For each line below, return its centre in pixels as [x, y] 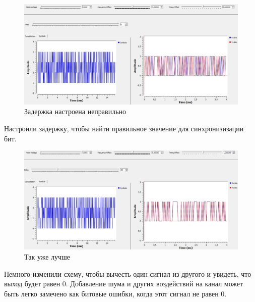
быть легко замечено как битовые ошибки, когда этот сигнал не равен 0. [115, 293]
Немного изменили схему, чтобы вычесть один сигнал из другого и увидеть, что [128, 273]
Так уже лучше [47, 256]
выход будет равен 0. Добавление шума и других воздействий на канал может [124, 284]
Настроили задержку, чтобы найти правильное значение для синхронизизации [124, 128]
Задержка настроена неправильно [75, 111]
